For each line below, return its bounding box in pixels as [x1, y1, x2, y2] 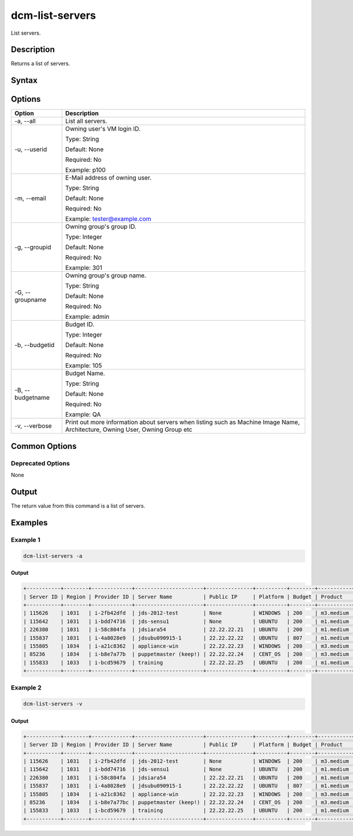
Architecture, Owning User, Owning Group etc [65, 425, 192, 434]
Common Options [11, 441, 77, 451]
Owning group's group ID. [65, 222, 136, 231]
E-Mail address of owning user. [65, 174, 152, 182]
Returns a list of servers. [11, 60, 71, 67]
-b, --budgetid [14, 341, 55, 349]
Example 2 [11, 684, 42, 692]
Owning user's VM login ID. [65, 125, 141, 133]
